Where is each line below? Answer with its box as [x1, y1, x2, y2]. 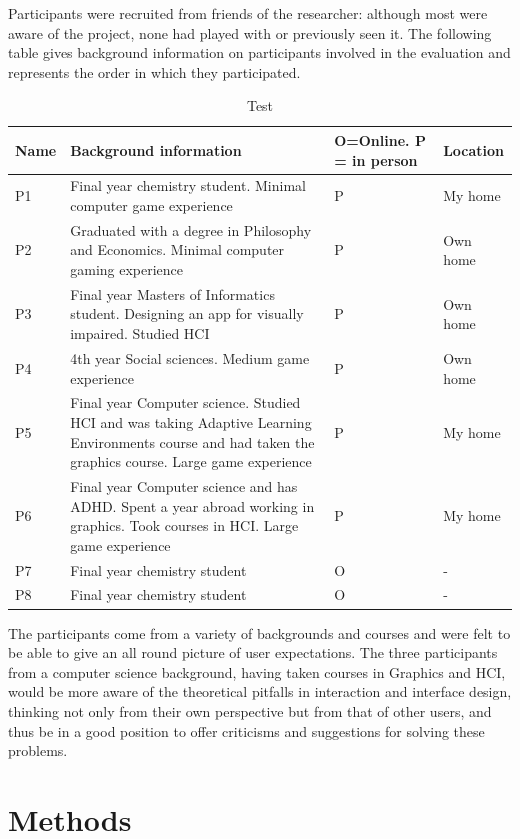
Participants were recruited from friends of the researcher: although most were [8, 3, 488, 23]
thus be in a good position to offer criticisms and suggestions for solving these [8, 720, 485, 741]
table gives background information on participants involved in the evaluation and [8, 42, 511, 63]
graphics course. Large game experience [70, 451, 312, 472]
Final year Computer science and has [70, 475, 298, 496]
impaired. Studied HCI [70, 323, 210, 344]
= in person [334, 149, 418, 170]
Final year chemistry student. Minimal [70, 175, 306, 196]
